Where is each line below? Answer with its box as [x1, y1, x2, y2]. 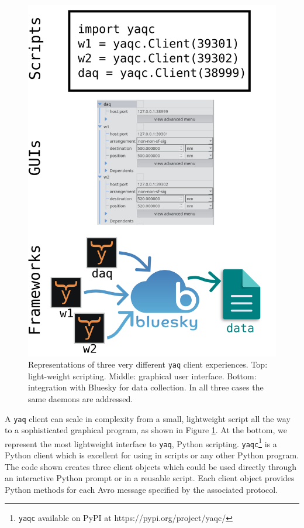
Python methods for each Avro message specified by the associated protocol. [5, 483, 278, 495]
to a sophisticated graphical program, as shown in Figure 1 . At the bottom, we [5, 424, 287, 436]
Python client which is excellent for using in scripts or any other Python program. [5, 449, 299, 461]
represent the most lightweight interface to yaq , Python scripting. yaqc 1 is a [5, 436, 277, 450]
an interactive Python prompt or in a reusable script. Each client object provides [5, 472, 295, 484]
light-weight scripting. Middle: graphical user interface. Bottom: [28, 369, 257, 382]
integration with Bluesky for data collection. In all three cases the [28, 381, 264, 393]
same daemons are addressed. [28, 392, 133, 404]
